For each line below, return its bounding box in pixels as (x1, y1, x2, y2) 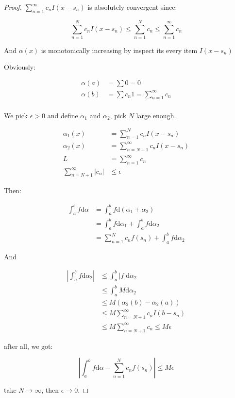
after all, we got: (4, 341, 53, 351)
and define (47, 110, 78, 120)
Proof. (4, 2, 22, 12)
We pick (4, 110, 28, 120)
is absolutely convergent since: (87, 2, 177, 12)
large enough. (136, 110, 176, 120)
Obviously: (4, 61, 36, 72)
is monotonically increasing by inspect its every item (41, 45, 198, 55)
